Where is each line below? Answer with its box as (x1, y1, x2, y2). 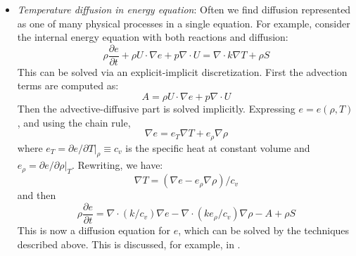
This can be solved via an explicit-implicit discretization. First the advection (17, 64, 348, 79)
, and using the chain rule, (17, 115, 131, 129)
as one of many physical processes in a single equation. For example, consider (17, 15, 350, 30)
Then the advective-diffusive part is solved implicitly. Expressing (17, 101, 295, 116)
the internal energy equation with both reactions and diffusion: (17, 30, 288, 44)
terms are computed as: (17, 78, 119, 93)
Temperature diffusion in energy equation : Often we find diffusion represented (17, 2, 351, 16)
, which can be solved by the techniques (178, 222, 350, 237)
